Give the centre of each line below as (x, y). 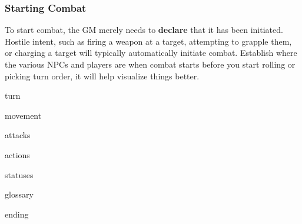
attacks (18, 135)
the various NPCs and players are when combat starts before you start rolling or (150, 64)
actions (17, 154)
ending (17, 214)
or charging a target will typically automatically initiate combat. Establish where (151, 53)
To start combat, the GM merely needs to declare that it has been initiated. (144, 30)
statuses (19, 174)
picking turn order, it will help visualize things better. (102, 76)
